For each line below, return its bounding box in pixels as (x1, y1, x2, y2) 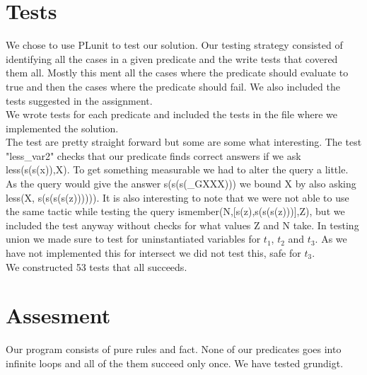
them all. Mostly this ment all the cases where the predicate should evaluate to (6, 65, 349, 80)
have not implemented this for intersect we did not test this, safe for (6, 246, 301, 260)
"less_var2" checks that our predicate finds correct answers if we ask (6, 148, 301, 163)
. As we (315, 231, 347, 246)
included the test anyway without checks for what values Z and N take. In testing (6, 217, 359, 232)
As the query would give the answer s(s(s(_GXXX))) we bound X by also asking (6, 176, 356, 191)
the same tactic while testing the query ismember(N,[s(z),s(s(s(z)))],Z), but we (6, 204, 345, 219)
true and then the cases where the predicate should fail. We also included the (6, 79, 340, 93)
